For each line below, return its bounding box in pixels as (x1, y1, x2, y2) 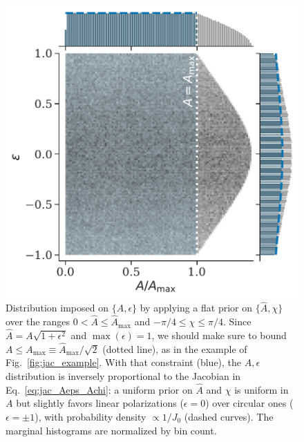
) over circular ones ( (205, 396, 294, 410)
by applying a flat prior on (140, 300, 253, 315)
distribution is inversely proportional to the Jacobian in (6, 368, 241, 383)
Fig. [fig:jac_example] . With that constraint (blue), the (6, 355, 242, 369)
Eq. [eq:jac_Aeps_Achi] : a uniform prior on (6, 382, 193, 396)
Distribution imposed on (6, 300, 108, 315)
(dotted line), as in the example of (102, 341, 247, 356)
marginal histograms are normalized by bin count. (6, 423, 217, 437)
